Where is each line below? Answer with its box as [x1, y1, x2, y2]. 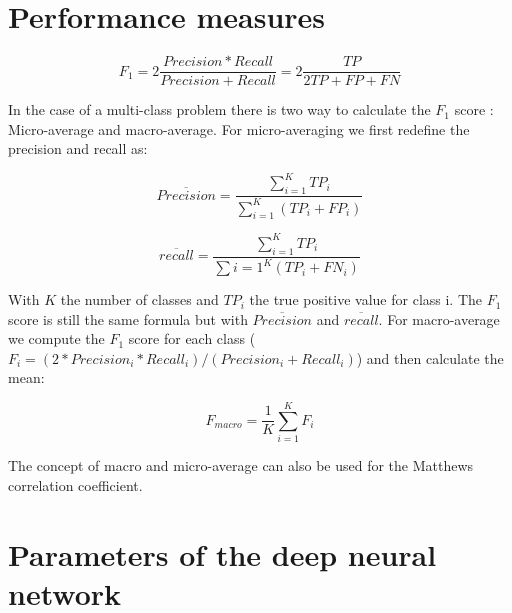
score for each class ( [128, 328, 256, 349]
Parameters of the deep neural [8, 533, 437, 574]
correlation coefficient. [8, 474, 143, 495]
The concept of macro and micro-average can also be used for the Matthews [8, 455, 474, 476]
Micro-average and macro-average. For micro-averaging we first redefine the [8, 118, 470, 139]
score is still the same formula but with [8, 308, 248, 329]
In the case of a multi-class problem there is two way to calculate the [8, 99, 431, 120]
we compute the [8, 328, 105, 349]
